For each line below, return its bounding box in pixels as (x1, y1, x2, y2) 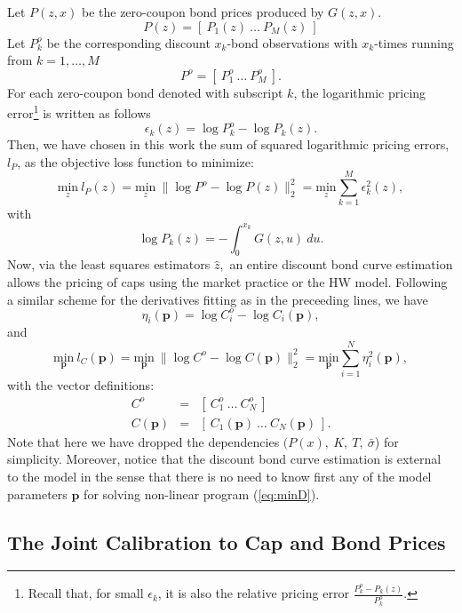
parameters (7, 484, 68, 503)
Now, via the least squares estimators (7, 255, 211, 274)
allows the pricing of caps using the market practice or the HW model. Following (7, 272, 448, 291)
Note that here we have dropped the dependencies (7, 432, 280, 450)
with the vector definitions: (7, 376, 155, 394)
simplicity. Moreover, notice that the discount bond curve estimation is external (7, 450, 442, 468)
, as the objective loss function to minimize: (17, 152, 254, 171)
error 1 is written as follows (7, 101, 151, 123)
